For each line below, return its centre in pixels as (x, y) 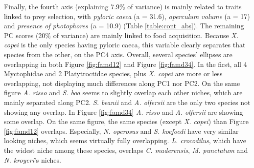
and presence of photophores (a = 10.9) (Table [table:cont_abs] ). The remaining (124, 26)
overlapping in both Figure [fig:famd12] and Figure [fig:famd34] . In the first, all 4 (126, 64)
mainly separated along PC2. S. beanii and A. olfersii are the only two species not (127, 102)
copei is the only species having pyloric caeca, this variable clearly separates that (125, 45)
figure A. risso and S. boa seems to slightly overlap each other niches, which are (123, 93)
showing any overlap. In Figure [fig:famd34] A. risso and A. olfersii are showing (124, 112)
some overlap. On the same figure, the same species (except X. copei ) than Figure (126, 121)
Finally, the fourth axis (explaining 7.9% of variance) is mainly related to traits (123, 6)
